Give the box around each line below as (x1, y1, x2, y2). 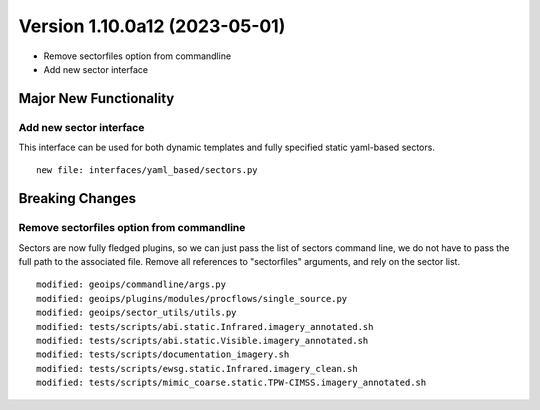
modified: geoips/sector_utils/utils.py (36, 307, 237, 319)
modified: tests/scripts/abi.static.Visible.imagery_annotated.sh (36, 335, 369, 346)
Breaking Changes (18, 190, 137, 207)
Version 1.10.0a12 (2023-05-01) (18, 15, 286, 37)
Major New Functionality (18, 90, 175, 107)
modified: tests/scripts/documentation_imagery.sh (36, 349, 290, 360)
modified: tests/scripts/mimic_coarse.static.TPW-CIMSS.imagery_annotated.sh (36, 377, 427, 389)
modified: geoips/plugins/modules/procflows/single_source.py (36, 293, 348, 304)
